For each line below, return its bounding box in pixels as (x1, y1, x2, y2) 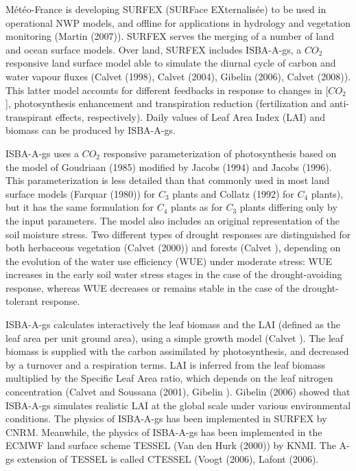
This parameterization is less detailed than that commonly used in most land (5, 173, 330, 187)
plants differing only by (239, 200, 337, 214)
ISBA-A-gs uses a (5, 146, 79, 160)
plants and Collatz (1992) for (172, 186, 294, 200)
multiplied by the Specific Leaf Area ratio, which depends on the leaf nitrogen (5, 371, 333, 385)
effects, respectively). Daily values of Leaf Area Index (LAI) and (55, 109, 326, 124)
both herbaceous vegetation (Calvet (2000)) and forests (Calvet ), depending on (5, 240, 341, 255)
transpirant (5, 109, 53, 124)
